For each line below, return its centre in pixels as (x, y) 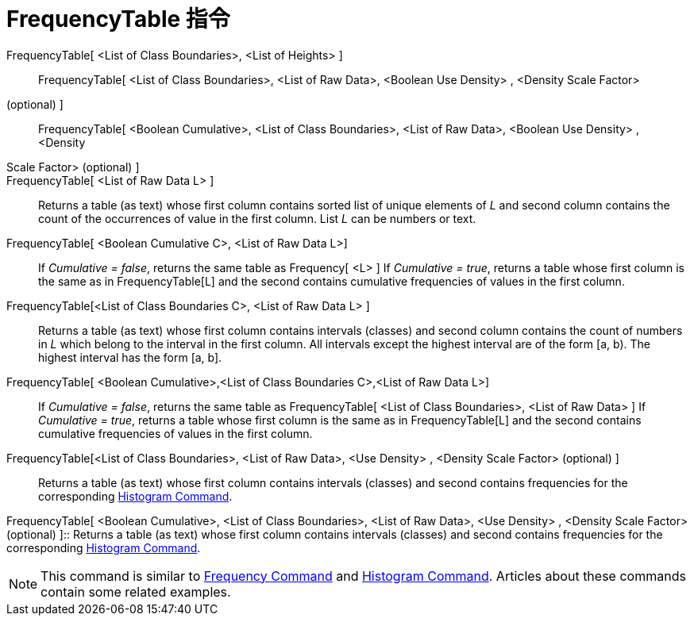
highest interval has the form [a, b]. (130, 357)
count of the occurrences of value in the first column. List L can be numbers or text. (257, 218)
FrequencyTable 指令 (118, 19)
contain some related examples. (136, 591)
